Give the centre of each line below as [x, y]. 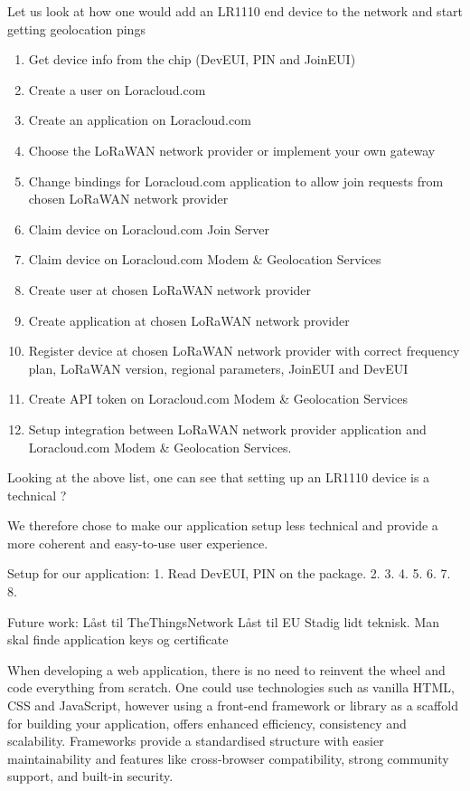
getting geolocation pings [76, 29]
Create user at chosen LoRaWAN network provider [170, 289]
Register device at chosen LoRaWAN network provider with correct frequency [244, 351]
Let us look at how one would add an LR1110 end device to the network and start [235, 11]
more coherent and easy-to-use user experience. [138, 543]
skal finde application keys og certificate [118, 639]
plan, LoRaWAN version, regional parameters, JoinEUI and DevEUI [218, 368]
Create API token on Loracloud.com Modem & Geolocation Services [218, 399]
